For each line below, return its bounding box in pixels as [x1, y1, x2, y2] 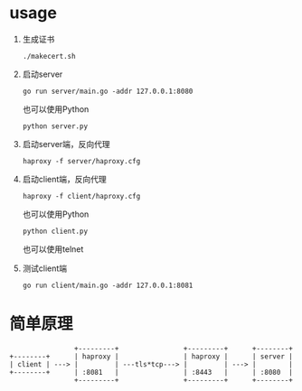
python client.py [22, 227, 89, 236]
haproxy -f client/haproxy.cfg [22, 191, 141, 200]
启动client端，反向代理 [22, 173, 107, 184]
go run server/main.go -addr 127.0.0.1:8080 [22, 87, 193, 96]
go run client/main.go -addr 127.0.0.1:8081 [22, 281, 193, 290]
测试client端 [22, 263, 68, 274]
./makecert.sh [22, 51, 76, 61]
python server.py [22, 121, 89, 131]
